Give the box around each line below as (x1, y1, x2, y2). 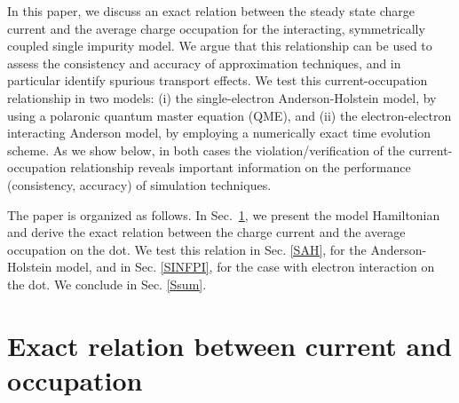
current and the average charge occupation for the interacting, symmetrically (7, 19, 425, 37)
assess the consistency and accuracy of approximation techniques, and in (7, 53, 401, 72)
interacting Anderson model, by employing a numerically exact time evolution (7, 123, 431, 142)
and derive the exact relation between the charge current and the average (7, 223, 406, 241)
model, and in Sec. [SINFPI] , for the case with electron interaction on (55, 257, 435, 276)
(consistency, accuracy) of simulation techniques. (7, 175, 272, 194)
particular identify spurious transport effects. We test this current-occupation (7, 71, 428, 90)
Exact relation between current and (7, 327, 452, 363)
